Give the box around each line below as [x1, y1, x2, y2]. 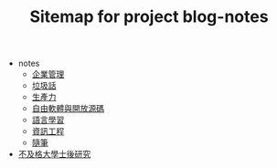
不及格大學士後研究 [17, 149, 91, 160]
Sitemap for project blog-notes [29, 6, 269, 27]
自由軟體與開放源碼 [31, 103, 105, 114]
